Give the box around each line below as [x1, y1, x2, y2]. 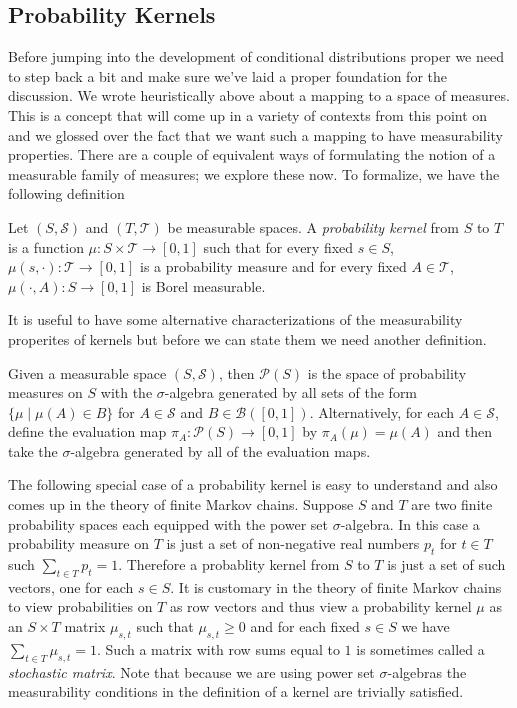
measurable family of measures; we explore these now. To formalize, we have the [8, 163, 500, 184]
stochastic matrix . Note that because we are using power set [8, 661, 375, 682]
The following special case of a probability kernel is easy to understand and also [8, 474, 498, 495]
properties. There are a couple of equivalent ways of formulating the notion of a [8, 144, 496, 165]
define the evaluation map [8, 421, 167, 442]
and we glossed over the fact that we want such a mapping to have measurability [8, 124, 503, 145]
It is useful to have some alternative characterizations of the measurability [8, 309, 463, 330]
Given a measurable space [8, 362, 167, 383]
